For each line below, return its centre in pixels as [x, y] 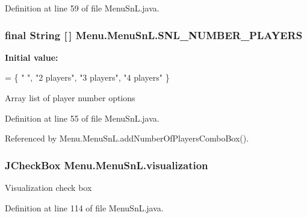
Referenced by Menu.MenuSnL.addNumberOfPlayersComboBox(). [127, 138]
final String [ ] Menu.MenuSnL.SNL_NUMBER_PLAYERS [154, 35]
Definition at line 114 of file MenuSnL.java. [84, 207]
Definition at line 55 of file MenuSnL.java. [82, 118]
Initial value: [32, 57]
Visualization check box [48, 187]
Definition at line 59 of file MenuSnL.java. [82, 8]
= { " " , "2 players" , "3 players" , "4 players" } [87, 77]
